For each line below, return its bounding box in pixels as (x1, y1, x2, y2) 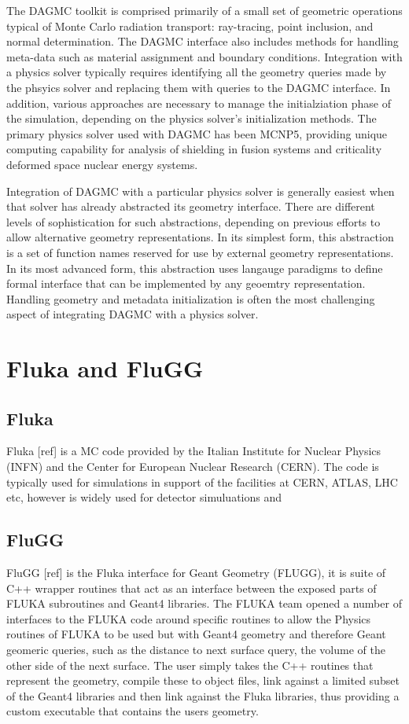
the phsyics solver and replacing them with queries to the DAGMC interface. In (6, 79, 391, 95)
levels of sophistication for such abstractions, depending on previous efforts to (6, 213, 381, 230)
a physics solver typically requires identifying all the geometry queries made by (6, 64, 387, 80)
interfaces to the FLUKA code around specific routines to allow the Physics (6, 610, 371, 627)
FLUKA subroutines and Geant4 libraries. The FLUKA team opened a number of (6, 595, 402, 612)
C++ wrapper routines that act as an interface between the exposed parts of (6, 579, 377, 596)
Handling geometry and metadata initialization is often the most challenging (6, 290, 375, 307)
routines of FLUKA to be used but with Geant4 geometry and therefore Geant (6, 626, 386, 642)
